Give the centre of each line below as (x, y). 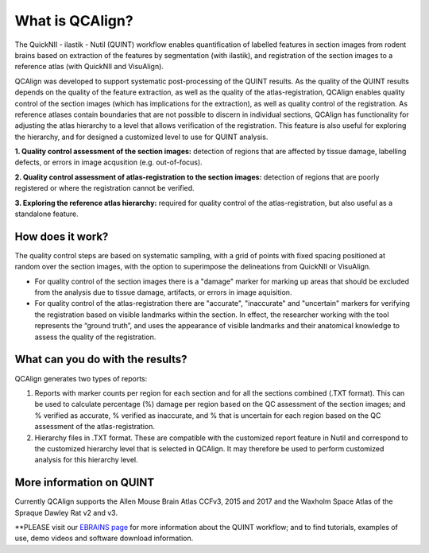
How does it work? (62, 236)
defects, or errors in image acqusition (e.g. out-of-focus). (108, 162)
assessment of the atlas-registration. (95, 427)
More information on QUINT (85, 483)
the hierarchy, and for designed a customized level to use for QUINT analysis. (141, 137)
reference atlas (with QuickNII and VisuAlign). (89, 67)
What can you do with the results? (101, 360)
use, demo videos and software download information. (104, 538)
